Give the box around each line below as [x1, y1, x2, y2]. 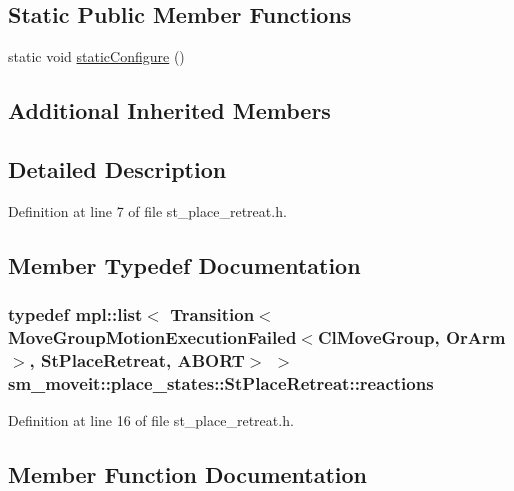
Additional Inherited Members [8, 95, 331, 126]
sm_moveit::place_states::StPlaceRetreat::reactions [8, 370, 434, 395]
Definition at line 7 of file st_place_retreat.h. [8, 200, 287, 221]
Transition [170, 302, 255, 327]
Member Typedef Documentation [8, 249, 361, 280]
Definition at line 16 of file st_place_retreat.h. [8, 410, 294, 431]
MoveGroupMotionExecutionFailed [8, 325, 297, 349]
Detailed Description [8, 153, 227, 184]
